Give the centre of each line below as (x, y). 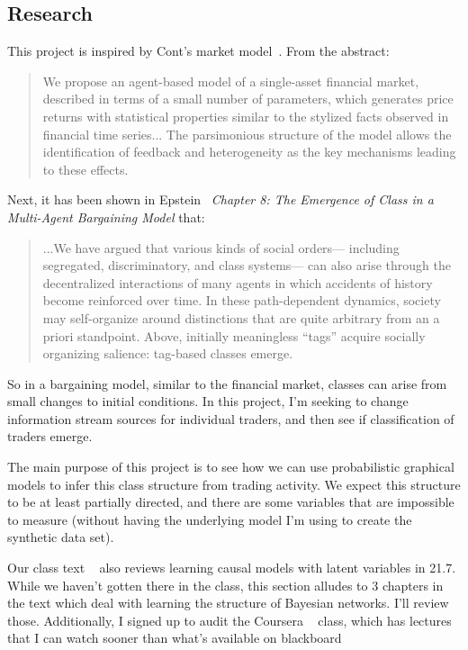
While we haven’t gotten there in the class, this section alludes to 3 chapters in (225, 585)
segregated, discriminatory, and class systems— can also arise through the (247, 265)
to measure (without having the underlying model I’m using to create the (210, 519)
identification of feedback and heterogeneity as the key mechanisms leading (249, 152)
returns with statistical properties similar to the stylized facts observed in (246, 116)
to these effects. (85, 169)
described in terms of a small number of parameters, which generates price (248, 99)
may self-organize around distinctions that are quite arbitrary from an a (241, 317)
